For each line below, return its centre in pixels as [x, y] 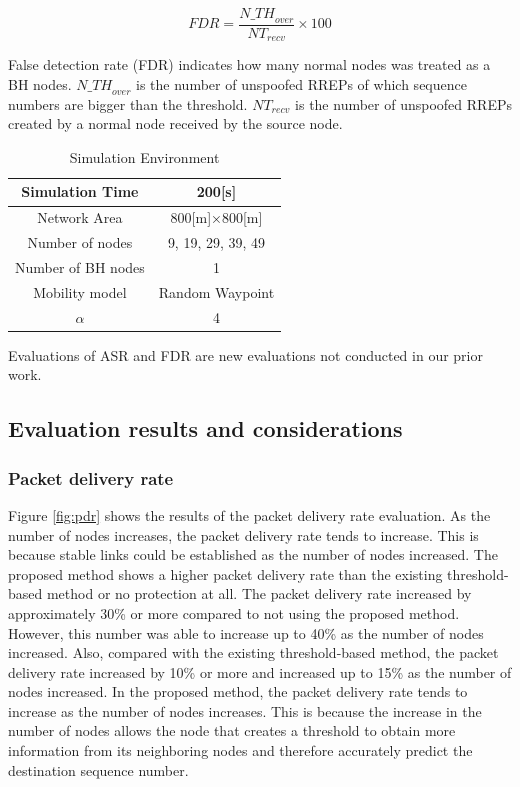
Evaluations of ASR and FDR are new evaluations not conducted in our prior [245, 354]
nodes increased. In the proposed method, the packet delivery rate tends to [238, 691]
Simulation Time [80, 191]
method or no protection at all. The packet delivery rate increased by [259, 593]
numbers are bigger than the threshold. [128, 103]
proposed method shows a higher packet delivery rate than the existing [225, 573]
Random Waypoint [216, 291]
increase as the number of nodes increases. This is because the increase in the [245, 710]
